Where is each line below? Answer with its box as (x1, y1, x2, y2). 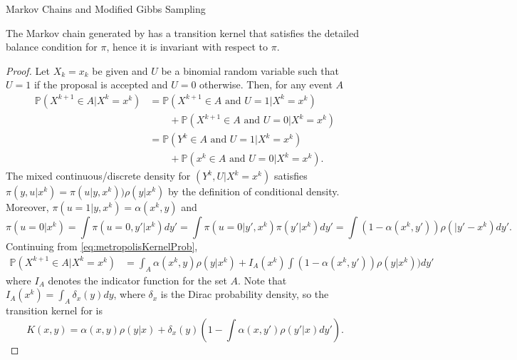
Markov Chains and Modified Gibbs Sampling (6, 1, 206, 16)
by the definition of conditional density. (167, 184, 340, 199)
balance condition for (6, 39, 98, 54)
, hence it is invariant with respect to (106, 39, 268, 54)
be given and (92, 63, 148, 78)
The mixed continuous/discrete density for (6, 168, 191, 183)
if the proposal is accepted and (33, 77, 168, 92)
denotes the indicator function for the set (48, 272, 227, 287)
